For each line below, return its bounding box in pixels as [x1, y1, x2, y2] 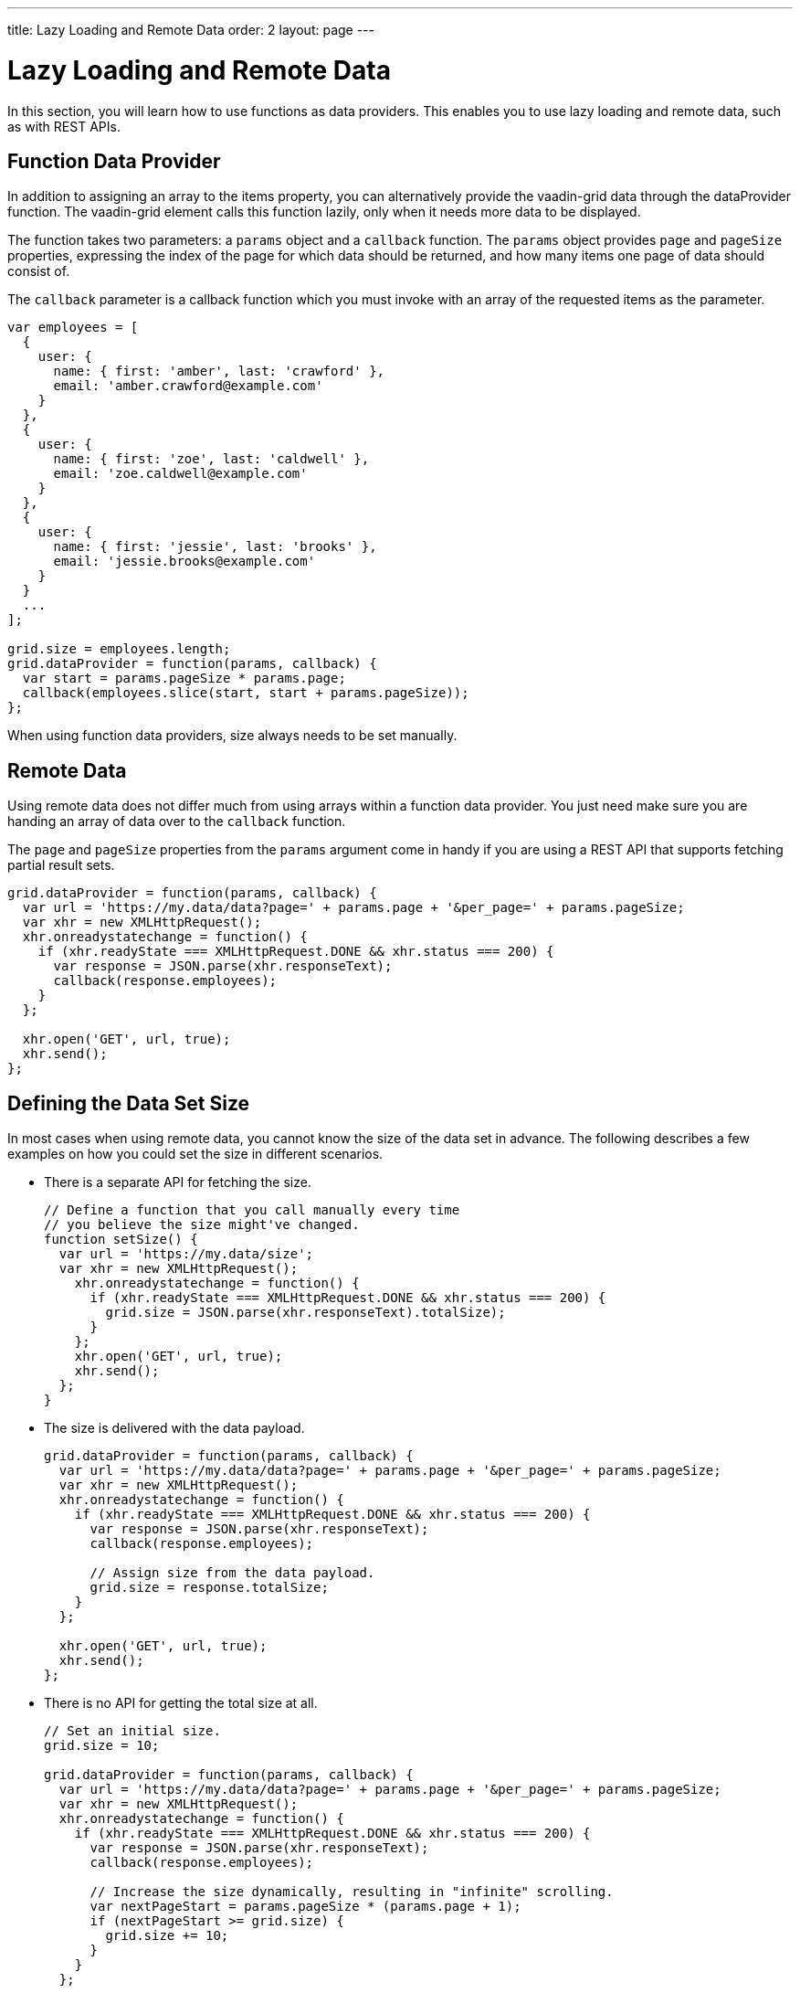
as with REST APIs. [7, 118, 121, 134]
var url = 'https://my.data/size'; [58, 1246, 314, 1262]
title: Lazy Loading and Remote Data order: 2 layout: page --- [7, 22, 375, 37]
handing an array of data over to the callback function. [7, 813, 346, 830]
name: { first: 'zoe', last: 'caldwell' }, [53, 451, 370, 467]
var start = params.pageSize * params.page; [22, 671, 346, 686]
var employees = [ [7, 320, 139, 335]
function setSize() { [44, 1232, 198, 1247]
